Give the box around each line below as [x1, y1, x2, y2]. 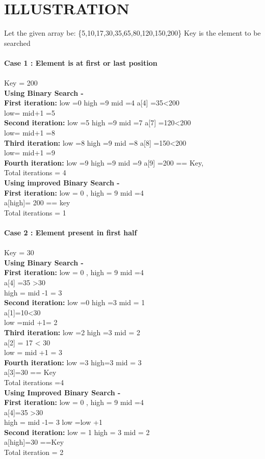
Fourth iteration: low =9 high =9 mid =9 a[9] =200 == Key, [4, 157, 204, 168]
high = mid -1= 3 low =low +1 [4, 417, 102, 427]
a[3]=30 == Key [4, 367, 57, 377]
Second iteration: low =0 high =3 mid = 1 [4, 297, 145, 308]
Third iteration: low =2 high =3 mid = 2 [4, 327, 141, 337]
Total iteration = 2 [4, 447, 64, 457]
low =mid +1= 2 [4, 317, 58, 328]
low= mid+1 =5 [4, 107, 55, 118]
